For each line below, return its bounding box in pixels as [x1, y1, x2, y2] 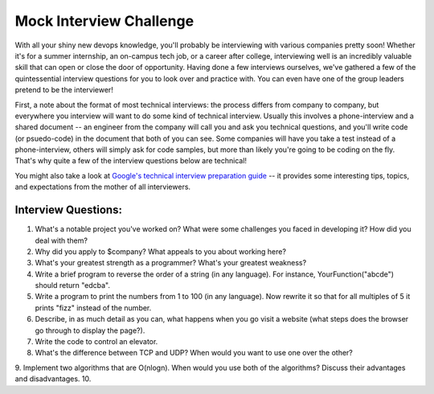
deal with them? [35, 236, 88, 245]
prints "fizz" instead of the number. [35, 302, 152, 313]
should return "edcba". [35, 281, 111, 290]
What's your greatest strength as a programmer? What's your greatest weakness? [35, 258, 307, 268]
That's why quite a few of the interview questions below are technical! [14, 156, 248, 166]
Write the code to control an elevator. [35, 337, 158, 347]
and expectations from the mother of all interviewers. [14, 182, 191, 192]
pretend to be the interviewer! [14, 85, 114, 95]
